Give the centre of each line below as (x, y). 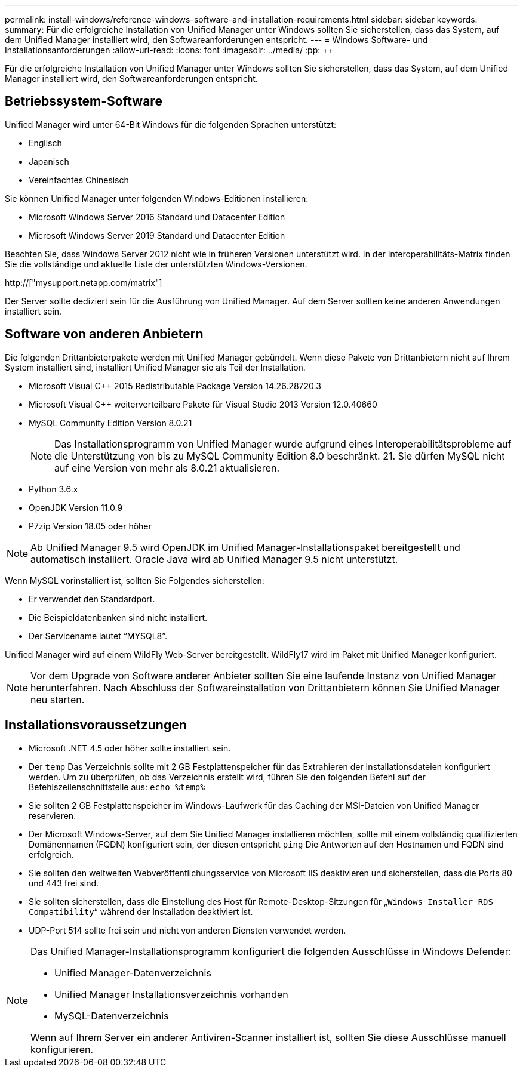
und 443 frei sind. (64, 883)
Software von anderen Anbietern (104, 334)
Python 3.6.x (53, 489)
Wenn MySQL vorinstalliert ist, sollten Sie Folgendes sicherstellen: (135, 580)
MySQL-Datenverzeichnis (112, 1016)
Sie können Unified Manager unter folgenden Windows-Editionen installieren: (157, 198)
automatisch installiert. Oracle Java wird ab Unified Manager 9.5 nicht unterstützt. (214, 559)
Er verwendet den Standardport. (92, 599)
